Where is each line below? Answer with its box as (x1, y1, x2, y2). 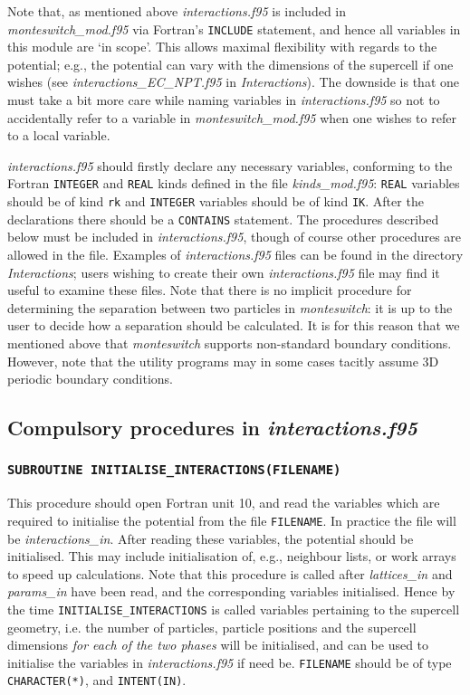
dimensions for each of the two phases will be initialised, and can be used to (7, 635, 429, 654)
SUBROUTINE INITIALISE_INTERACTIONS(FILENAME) (7, 462, 341, 478)
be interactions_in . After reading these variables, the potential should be (7, 528, 414, 547)
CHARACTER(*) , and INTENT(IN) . (7, 671, 187, 690)
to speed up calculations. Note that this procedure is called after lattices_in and (7, 564, 453, 583)
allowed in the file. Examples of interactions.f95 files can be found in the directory (7, 244, 464, 263)
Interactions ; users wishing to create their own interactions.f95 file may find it (7, 262, 440, 281)
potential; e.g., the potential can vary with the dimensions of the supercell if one (7, 54, 454, 73)
